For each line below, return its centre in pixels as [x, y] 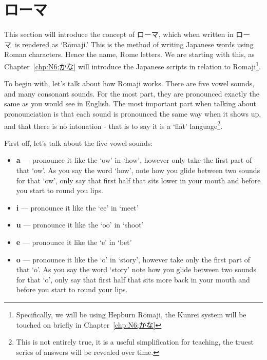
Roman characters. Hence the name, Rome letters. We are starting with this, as [129, 54]
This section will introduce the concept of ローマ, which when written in [119, 34]
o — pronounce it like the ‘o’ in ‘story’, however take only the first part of [133, 259]
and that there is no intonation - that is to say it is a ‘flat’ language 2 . [113, 125]
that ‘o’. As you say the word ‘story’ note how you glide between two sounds [136, 269]
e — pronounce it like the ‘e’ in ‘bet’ [74, 242]
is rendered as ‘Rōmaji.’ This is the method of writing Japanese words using [134, 44]
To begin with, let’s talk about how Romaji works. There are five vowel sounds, [129, 83]
